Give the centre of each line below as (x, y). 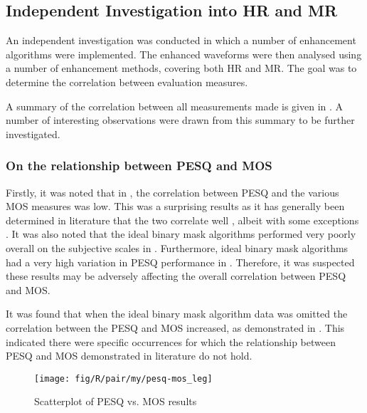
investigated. (33, 134)
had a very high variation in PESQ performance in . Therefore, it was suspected (180, 262)
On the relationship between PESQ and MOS (139, 166)
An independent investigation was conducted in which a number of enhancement (181, 40)
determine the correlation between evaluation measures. (127, 82)
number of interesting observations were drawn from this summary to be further (180, 120)
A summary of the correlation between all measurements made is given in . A (175, 106)
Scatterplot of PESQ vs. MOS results (116, 401)
